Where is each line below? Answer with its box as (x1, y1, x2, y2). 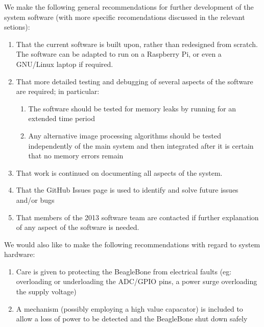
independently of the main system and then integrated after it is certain (28, 140, 254, 151)
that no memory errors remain (28, 150, 124, 161)
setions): (4, 21, 30, 32)
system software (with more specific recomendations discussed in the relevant (4, 11, 245, 22)
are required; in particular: (16, 86, 100, 97)
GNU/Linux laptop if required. (16, 58, 113, 69)
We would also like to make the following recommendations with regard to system (4, 239, 260, 249)
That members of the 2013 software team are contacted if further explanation (16, 212, 259, 222)
